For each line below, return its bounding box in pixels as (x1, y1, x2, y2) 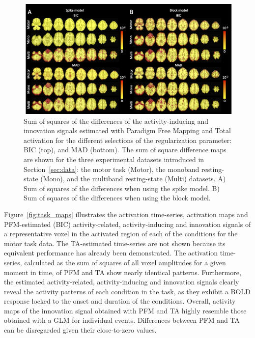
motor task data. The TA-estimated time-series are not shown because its (4, 238, 226, 248)
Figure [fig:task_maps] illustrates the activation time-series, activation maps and (4, 209, 248, 219)
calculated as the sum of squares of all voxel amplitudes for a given (24, 257, 226, 267)
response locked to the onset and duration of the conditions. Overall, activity (4, 296, 236, 306)
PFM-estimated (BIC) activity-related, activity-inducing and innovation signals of (4, 219, 251, 229)
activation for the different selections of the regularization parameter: (24, 135, 232, 145)
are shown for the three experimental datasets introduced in (24, 154, 204, 164)
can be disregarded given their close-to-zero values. (4, 325, 157, 335)
